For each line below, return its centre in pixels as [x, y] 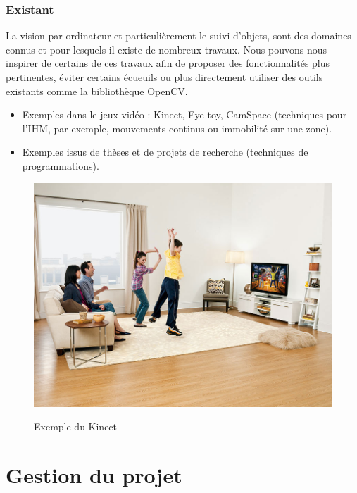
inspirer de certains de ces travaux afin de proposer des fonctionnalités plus [168, 63]
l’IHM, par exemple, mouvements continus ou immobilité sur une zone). [177, 128]
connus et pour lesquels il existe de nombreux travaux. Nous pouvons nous [167, 49]
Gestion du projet [94, 475]
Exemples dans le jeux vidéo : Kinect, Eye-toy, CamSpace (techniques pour [184, 114]
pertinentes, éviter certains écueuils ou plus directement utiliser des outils [164, 77]
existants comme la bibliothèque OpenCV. [97, 91]
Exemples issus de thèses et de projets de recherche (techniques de [165, 152]
